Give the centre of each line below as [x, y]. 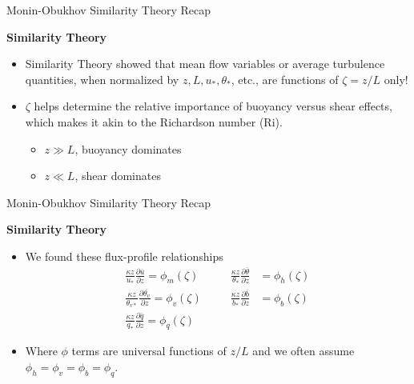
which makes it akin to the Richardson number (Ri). [154, 121]
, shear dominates [118, 176]
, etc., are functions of [285, 79]
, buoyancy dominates [128, 148]
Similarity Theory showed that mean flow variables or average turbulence [205, 64]
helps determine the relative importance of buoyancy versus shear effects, [213, 106]
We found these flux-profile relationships [124, 256]
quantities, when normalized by [102, 79]
